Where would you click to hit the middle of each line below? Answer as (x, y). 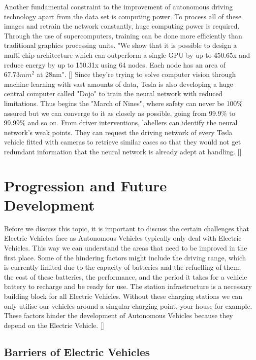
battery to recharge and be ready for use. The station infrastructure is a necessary (128, 286)
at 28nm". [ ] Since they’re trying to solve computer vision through (136, 74)
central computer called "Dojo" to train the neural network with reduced (113, 93)
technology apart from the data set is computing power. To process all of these (123, 16)
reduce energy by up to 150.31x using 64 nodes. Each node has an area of (115, 64)
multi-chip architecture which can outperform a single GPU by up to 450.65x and (127, 54)
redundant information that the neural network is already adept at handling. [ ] (123, 151)
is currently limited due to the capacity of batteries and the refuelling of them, (123, 267)
